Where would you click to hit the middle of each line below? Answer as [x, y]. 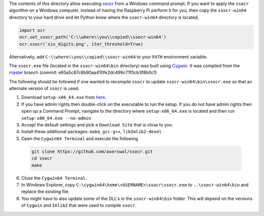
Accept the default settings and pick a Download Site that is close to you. [97, 125]
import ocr [32, 30]
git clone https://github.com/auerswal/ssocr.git [92, 151]
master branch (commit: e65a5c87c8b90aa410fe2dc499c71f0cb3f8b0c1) [83, 72]
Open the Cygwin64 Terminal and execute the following [80, 138]
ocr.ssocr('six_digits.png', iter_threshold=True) [81, 44]
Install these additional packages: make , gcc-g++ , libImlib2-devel [91, 132]
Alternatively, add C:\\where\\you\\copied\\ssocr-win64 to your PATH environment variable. [108, 57]
